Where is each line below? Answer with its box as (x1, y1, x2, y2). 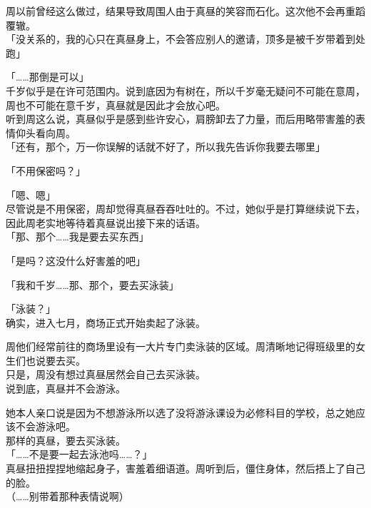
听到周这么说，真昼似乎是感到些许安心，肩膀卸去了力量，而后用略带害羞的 (6, 111, 355, 126)
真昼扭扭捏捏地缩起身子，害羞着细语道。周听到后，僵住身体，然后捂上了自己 (6, 461, 365, 476)
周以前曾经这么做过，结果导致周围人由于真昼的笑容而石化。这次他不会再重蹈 (6, 4, 365, 18)
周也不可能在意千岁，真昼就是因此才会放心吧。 (6, 97, 225, 112)
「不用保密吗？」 (6, 163, 86, 178)
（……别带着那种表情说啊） (6, 489, 129, 504)
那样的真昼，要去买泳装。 (6, 432, 126, 447)
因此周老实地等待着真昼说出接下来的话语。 (6, 215, 205, 230)
